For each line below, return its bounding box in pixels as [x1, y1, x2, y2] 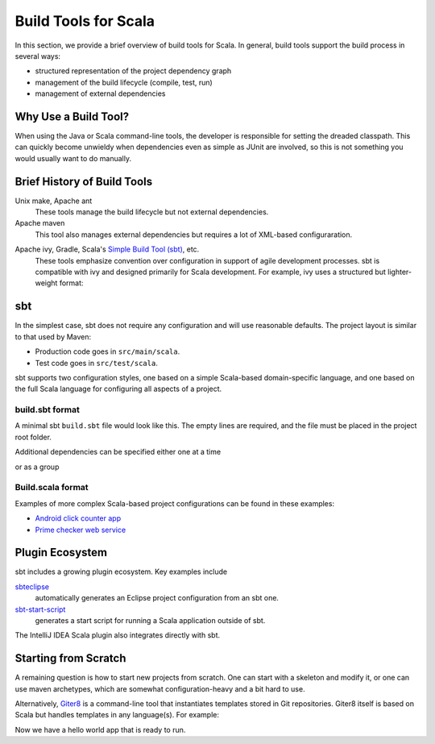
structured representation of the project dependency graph [35, 66, 232, 76]
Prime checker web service [35, 525, 126, 534]
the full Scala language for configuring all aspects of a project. [14, 384, 222, 394]
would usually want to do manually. [14, 153, 132, 163]
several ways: [14, 51, 60, 60]
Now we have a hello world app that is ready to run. [14, 725, 186, 734]
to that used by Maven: [14, 331, 92, 342]
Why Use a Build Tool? [14, 110, 130, 123]
